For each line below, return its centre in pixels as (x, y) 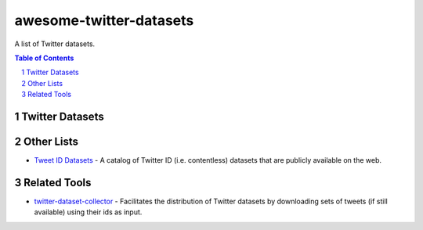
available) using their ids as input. (88, 212)
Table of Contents (44, 58)
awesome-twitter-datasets (104, 20)
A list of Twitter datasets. (55, 44)
